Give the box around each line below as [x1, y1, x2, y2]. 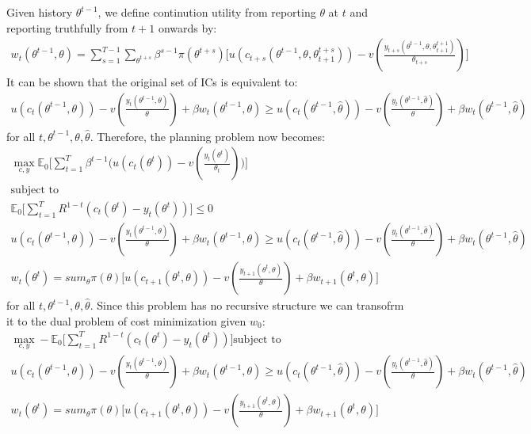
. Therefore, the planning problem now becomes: [90, 128, 325, 144]
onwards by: [158, 19, 217, 36]
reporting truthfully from [6, 19, 128, 36]
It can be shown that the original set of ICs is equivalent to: [6, 74, 298, 90]
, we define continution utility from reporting [97, 4, 316, 20]
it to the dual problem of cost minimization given [6, 312, 246, 329]
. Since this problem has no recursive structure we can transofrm [90, 297, 404, 314]
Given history [6, 4, 73, 20]
